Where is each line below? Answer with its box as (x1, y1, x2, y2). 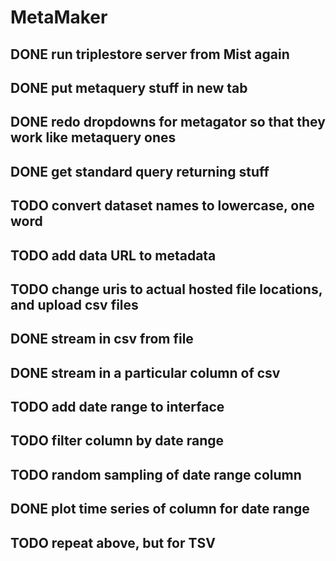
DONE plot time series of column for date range (10, 501, 310, 518)
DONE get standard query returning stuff (10, 163, 270, 180)
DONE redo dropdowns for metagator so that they (10, 114, 326, 131)
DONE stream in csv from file (10, 331, 194, 348)
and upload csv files (10, 296, 139, 313)
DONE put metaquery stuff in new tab (10, 79, 248, 96)
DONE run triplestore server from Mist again (10, 46, 290, 63)
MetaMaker (10, 6, 108, 29)
